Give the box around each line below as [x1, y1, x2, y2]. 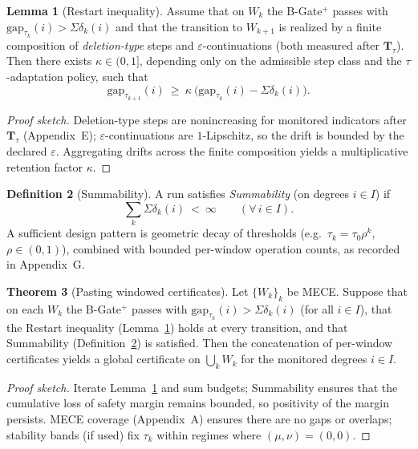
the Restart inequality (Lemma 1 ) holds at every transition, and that [6, 318, 348, 335]
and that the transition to [116, 18, 243, 34]
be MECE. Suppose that [286, 282, 408, 299]
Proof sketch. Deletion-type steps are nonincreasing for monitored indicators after [6, 111, 407, 127]
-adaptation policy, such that [6, 67, 148, 84]
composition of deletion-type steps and [6, 36, 194, 53]
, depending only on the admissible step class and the [139, 52, 402, 69]
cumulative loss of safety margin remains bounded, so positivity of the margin [6, 394, 389, 411]
